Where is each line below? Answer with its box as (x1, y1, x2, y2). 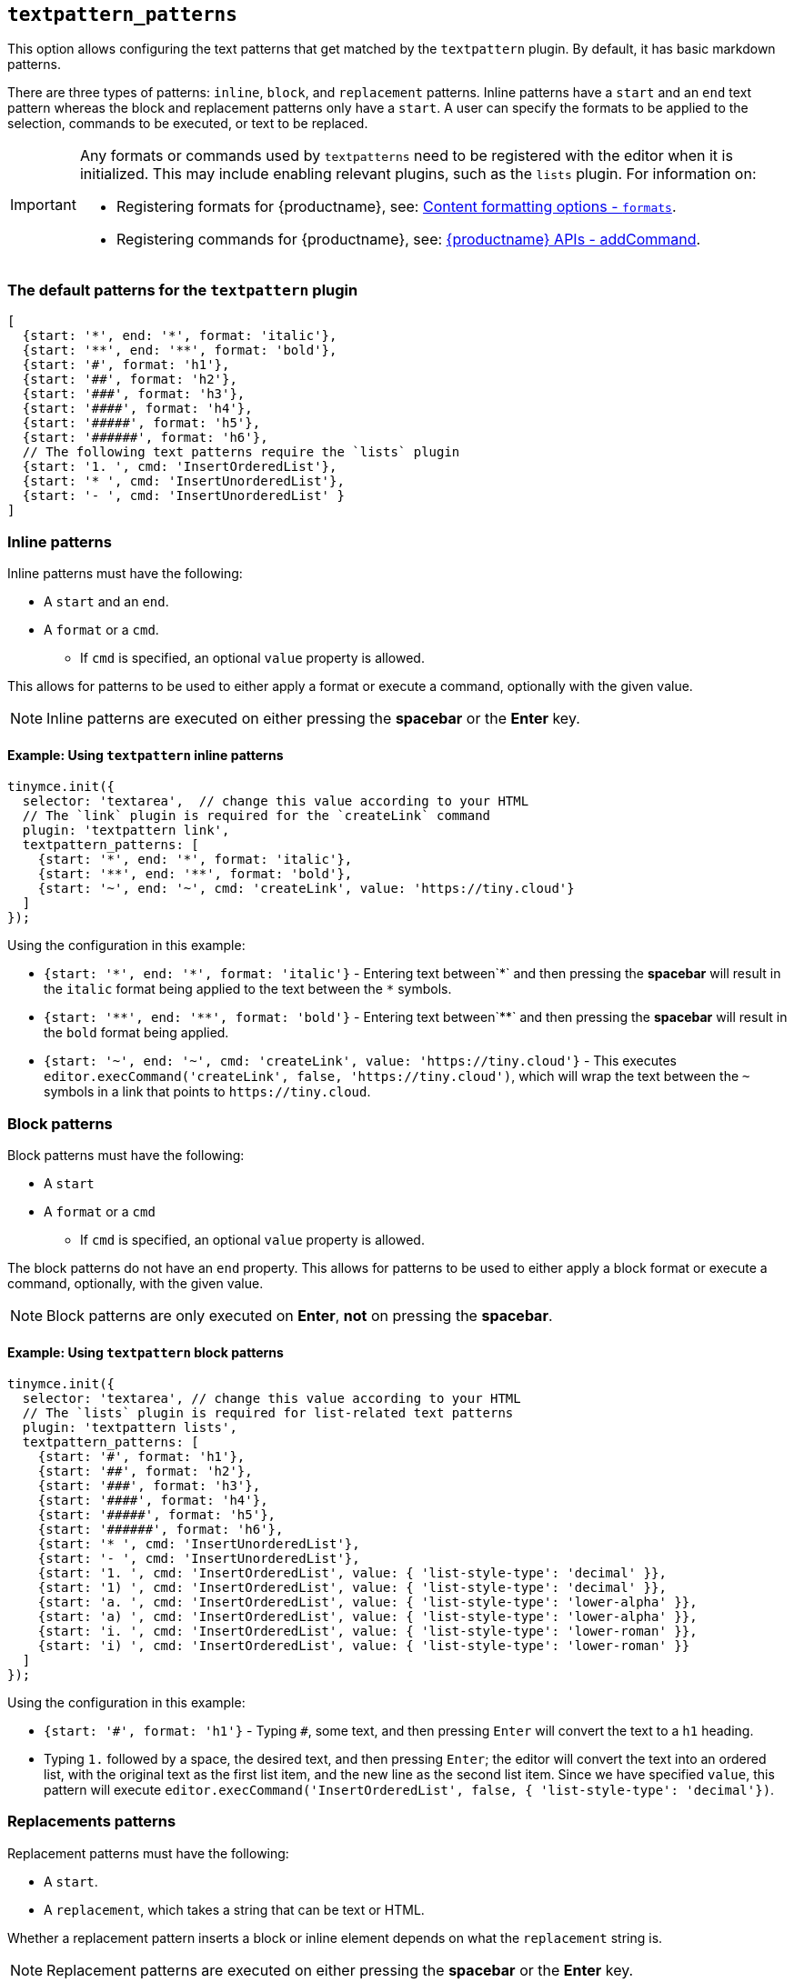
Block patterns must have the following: (7, 1146, 245, 1163)
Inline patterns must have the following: (7, 565, 243, 581)
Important (10, 195, 76, 215)
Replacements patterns (7, 1812, 176, 1831)
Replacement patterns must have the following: (7, 1845, 289, 1861)
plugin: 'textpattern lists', (22, 1420, 237, 1436)
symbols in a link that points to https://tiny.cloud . (44, 1084, 371, 1100)
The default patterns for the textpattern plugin (7, 280, 358, 299)
